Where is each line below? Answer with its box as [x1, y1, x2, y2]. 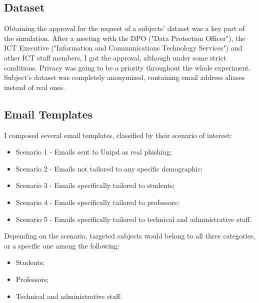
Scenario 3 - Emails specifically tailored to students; [15, 180, 175, 190]
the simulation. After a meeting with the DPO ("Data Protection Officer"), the [4, 32, 245, 43]
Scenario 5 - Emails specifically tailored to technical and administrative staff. [15, 213, 251, 224]
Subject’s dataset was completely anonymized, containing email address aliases [4, 72, 245, 82]
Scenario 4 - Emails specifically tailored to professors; [15, 196, 179, 207]
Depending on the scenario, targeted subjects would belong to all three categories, [4, 230, 255, 241]
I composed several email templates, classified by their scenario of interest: [4, 129, 232, 140]
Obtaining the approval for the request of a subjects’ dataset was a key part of [4, 23, 245, 33]
